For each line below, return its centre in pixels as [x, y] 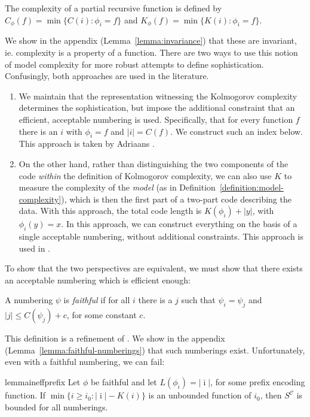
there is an [38, 131]
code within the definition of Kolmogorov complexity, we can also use [145, 175]
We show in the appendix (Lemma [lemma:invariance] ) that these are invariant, [151, 40]
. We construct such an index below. [237, 131]
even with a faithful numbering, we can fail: [85, 362]
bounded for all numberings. [56, 407]
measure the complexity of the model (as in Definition [117, 187]
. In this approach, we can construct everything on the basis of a [179, 224]
